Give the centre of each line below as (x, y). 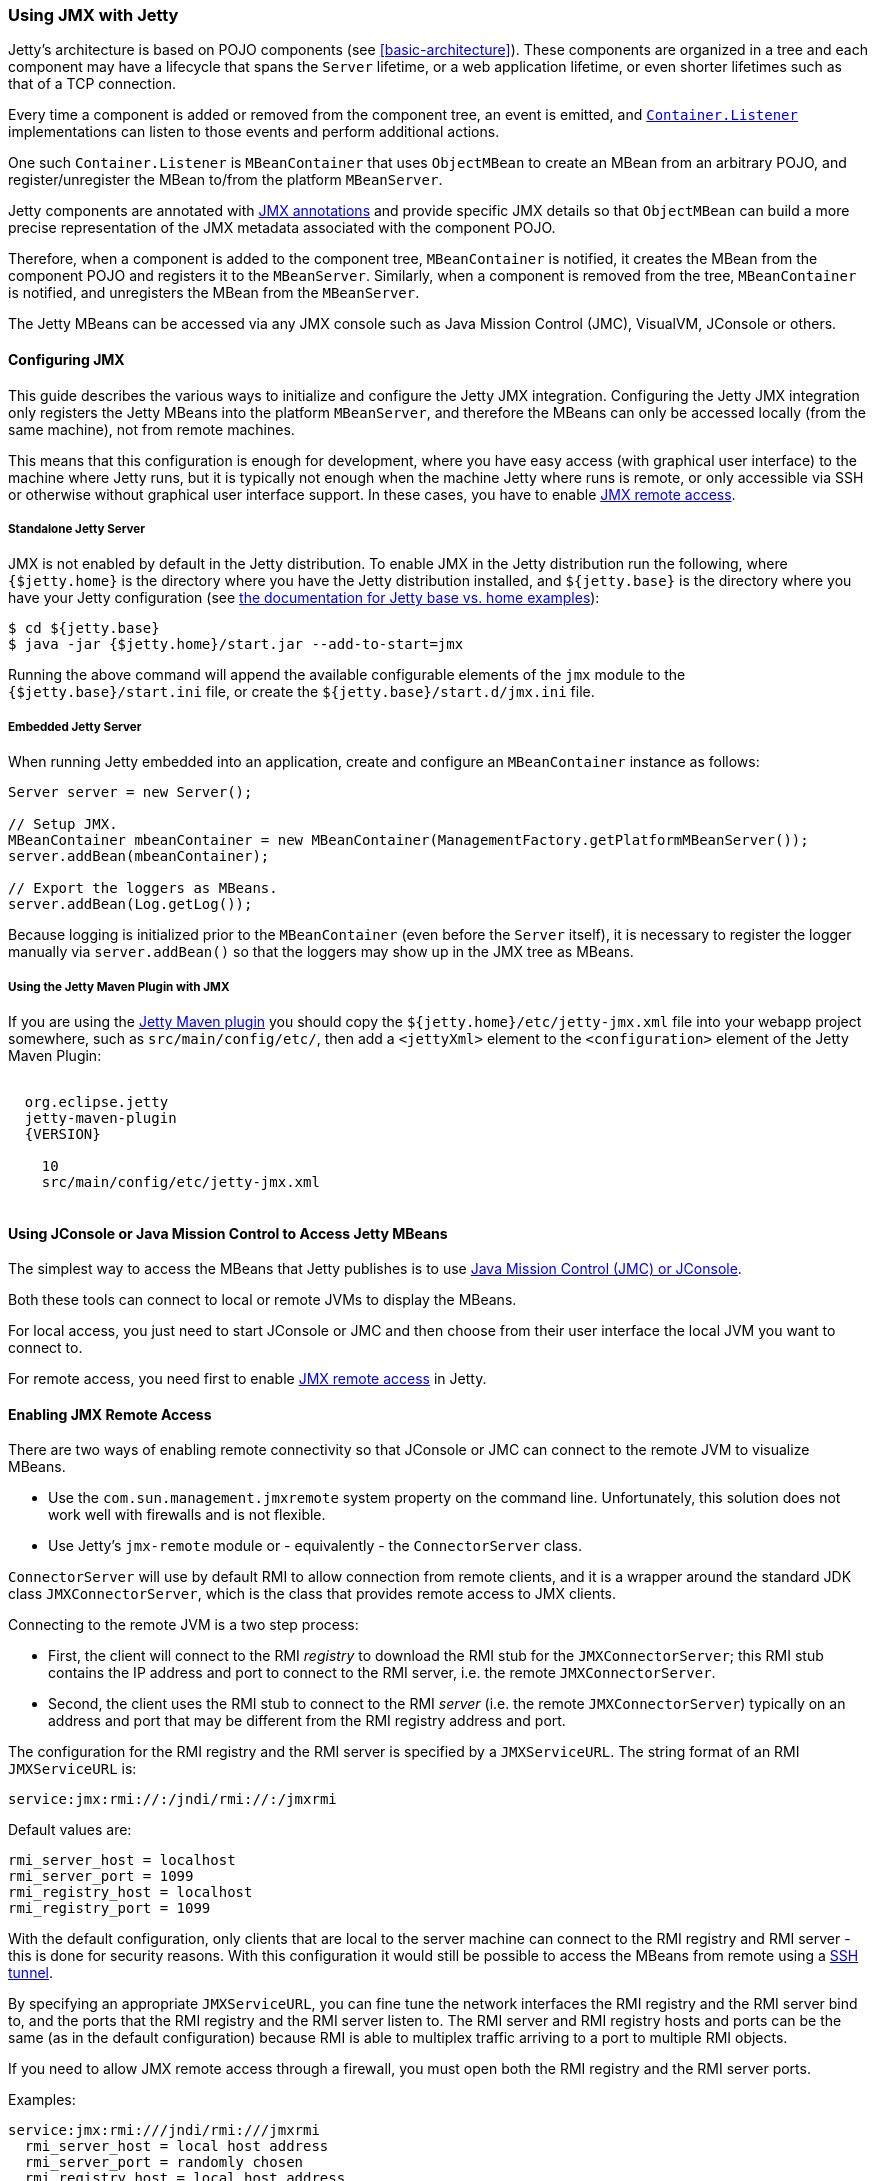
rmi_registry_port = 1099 (109, 1908)
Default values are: (70, 1830)
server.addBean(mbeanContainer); (139, 856)
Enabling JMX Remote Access (110, 1414)
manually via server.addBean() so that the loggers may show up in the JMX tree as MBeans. (321, 952)
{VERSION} (62, 1133)
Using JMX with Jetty (93, 15)
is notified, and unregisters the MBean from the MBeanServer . (214, 293)
